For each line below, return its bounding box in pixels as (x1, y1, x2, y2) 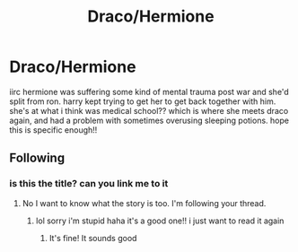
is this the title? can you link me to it (9, 178, 169, 190)
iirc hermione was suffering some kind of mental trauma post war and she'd (9, 86, 289, 97)
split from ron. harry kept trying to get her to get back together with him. (9, 96, 276, 107)
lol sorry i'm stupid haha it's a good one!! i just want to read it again (35, 215, 285, 226)
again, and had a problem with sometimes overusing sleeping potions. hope (9, 115, 290, 126)
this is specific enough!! (9, 124, 98, 135)
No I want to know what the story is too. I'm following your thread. (22, 197, 267, 208)
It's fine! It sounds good (48, 232, 137, 243)
